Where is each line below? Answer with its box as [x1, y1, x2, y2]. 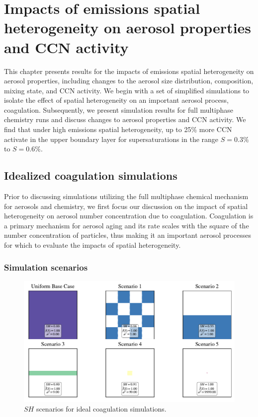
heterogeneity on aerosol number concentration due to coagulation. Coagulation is [4, 210, 254, 221]
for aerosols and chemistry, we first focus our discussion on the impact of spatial [4, 201, 248, 211]
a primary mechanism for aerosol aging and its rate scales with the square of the [4, 220, 249, 230]
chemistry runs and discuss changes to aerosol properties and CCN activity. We [4, 114, 246, 125]
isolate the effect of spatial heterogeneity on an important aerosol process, [4, 95, 229, 105]
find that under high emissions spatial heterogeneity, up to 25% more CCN [4, 124, 232, 135]
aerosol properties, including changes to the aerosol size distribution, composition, [4, 75, 254, 86]
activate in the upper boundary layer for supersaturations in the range [4, 134, 219, 144]
